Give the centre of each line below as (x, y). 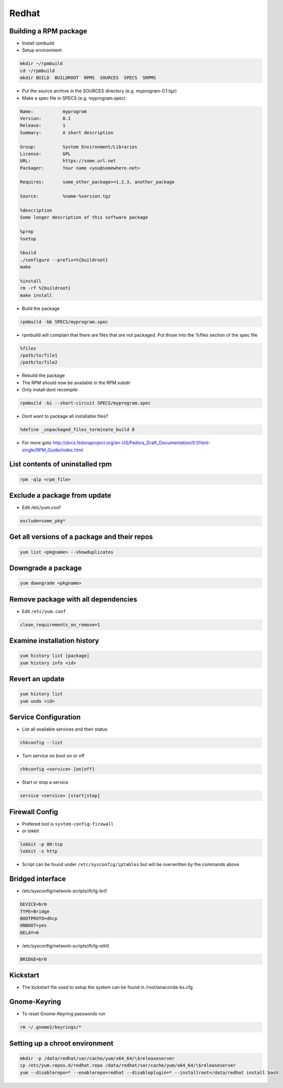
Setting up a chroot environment (61, 1043)
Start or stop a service (45, 782)
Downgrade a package (45, 568)
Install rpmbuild (38, 43)
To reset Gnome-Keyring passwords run (64, 1014)
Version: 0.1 (45, 118)
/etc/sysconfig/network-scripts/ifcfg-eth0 (66, 945)
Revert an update (37, 679)
